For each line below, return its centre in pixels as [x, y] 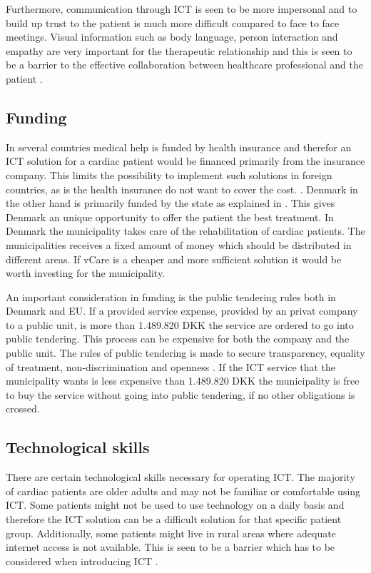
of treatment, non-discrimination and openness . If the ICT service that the [171, 366]
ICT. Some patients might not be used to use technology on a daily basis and [175, 505]
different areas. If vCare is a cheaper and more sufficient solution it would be [174, 259]
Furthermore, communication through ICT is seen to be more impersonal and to [182, 9]
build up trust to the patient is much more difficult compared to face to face [173, 22]
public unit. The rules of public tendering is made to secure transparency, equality [185, 353]
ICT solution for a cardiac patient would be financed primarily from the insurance [185, 161]
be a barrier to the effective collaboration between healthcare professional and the [184, 65]
